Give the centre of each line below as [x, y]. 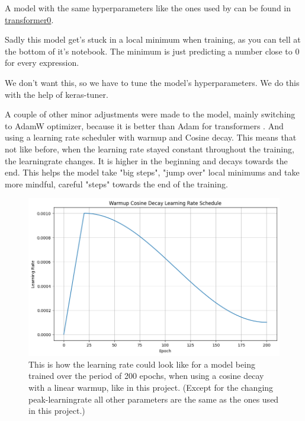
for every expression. [42, 63]
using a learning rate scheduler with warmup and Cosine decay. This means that [151, 137]
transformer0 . [29, 19]
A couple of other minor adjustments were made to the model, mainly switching [150, 114]
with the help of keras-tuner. [57, 94]
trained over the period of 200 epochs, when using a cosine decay [146, 376]
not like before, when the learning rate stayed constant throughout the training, [150, 149]
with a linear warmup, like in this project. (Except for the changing [151, 387]
